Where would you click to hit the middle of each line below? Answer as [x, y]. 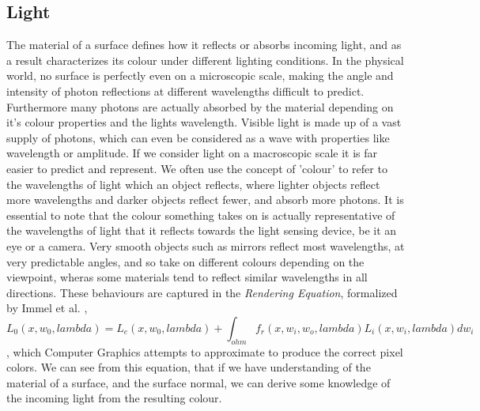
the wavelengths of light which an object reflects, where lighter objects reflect [193, 184]
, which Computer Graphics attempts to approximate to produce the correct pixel [205, 351]
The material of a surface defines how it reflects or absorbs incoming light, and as [204, 45]
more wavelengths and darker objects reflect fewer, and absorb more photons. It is [205, 200]
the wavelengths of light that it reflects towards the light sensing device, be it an [202, 230]
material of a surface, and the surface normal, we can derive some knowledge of [198, 382]
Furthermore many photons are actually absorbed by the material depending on [200, 106]
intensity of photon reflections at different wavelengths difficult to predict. [185, 90]
